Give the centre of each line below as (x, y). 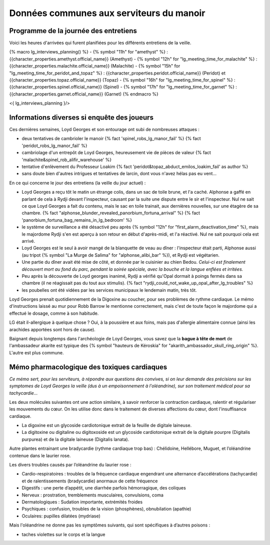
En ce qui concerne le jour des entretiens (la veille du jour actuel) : (77, 183)
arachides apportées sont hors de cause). (52, 329)
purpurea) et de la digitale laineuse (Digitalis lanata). (75, 439)
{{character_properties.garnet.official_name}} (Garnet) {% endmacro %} (84, 94)
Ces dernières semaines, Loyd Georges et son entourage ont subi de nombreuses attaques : (104, 130)
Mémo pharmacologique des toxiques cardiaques (88, 367)
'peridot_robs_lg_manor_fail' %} (54, 146)
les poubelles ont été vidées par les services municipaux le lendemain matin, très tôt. (109, 290)
